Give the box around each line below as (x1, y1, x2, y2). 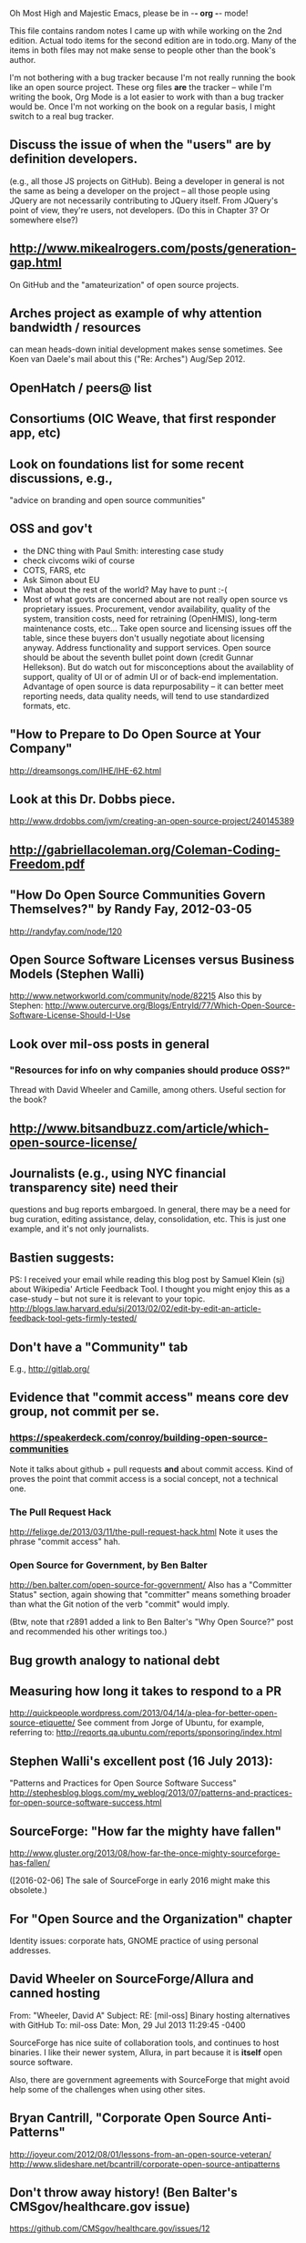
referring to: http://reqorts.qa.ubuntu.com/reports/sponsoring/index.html (9, 1727, 282, 1738)
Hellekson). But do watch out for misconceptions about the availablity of (22, 661, 294, 673)
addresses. (9, 1945, 52, 1956)
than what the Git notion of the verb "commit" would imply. (9, 1599, 230, 1610)
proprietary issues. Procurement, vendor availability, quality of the (22, 603, 270, 614)
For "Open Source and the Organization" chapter (9, 1911, 293, 1927)
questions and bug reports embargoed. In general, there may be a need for (9, 1204, 291, 1215)
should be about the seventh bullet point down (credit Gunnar (22, 652, 254, 663)
